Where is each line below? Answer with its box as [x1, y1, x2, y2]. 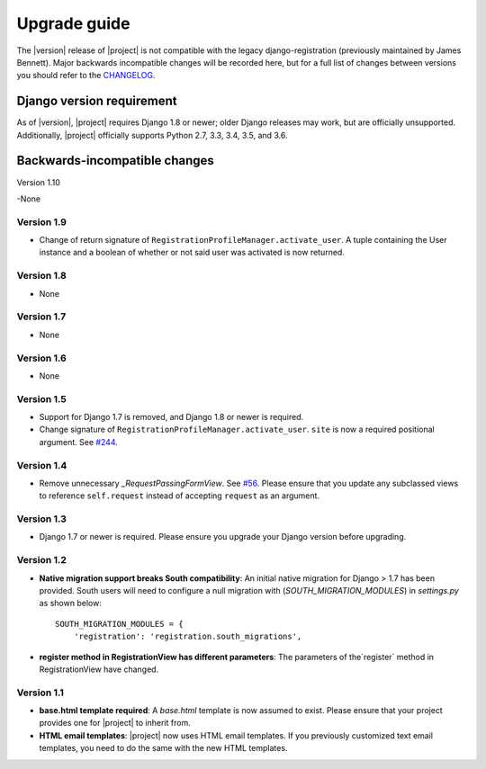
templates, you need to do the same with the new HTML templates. [39, 743, 288, 754]
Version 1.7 [16, 310, 67, 323]
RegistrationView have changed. [39, 664, 159, 675]
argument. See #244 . [39, 436, 119, 447]
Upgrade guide [16, 13, 130, 33]
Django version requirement [16, 94, 177, 109]
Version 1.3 [16, 513, 67, 525]
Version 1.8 [16, 270, 67, 282]
